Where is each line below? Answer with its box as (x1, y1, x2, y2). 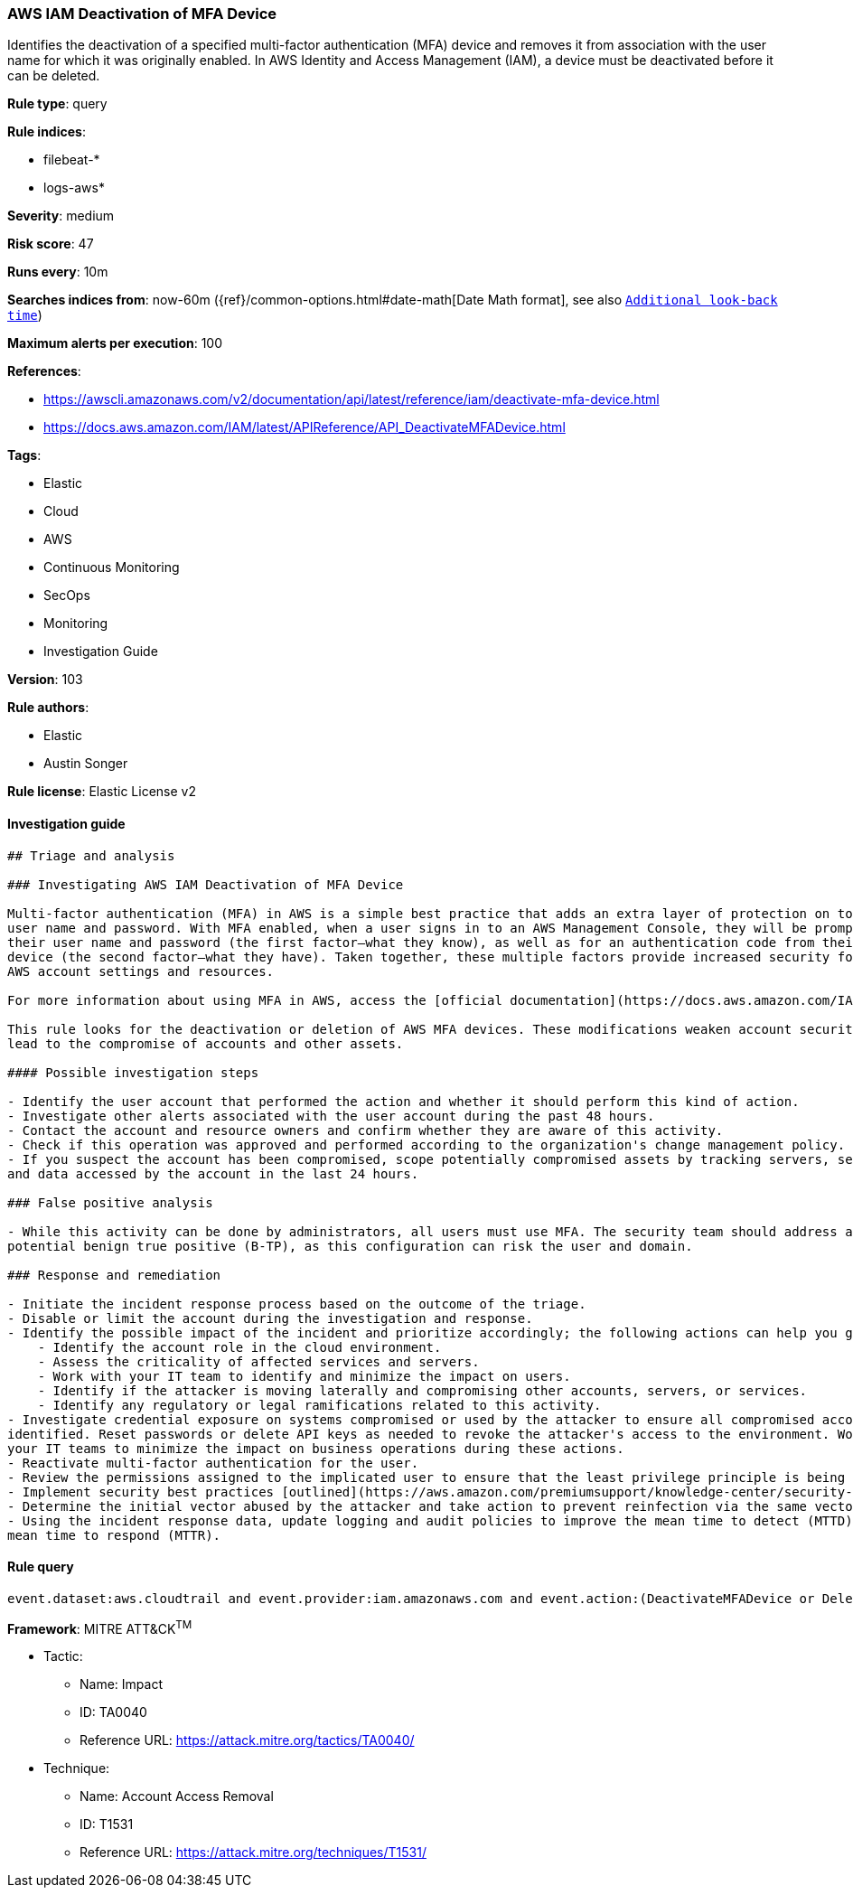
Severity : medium (7, 208, 115, 224)
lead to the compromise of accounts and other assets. (7, 1036, 404, 1051)
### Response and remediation (7, 1267, 221, 1282)
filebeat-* (43, 152, 100, 168)
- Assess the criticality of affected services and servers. (37, 1354, 480, 1369)
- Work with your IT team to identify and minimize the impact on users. (37, 1368, 571, 1384)
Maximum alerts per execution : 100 (7, 335, 223, 352)
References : (7, 363, 81, 380)
